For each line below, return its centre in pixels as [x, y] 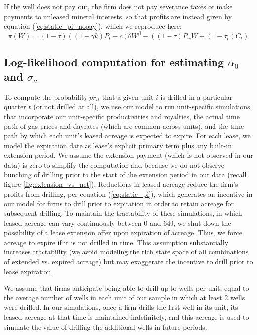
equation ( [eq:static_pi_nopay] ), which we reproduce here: [93, 26]
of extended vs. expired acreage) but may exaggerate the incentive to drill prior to [128, 261]
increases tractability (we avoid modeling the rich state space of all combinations [126, 252]
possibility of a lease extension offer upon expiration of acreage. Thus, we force [123, 232]
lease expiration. [29, 271]
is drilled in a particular [196, 97]
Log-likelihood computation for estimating [114, 62]
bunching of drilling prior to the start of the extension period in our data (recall [125, 174]
